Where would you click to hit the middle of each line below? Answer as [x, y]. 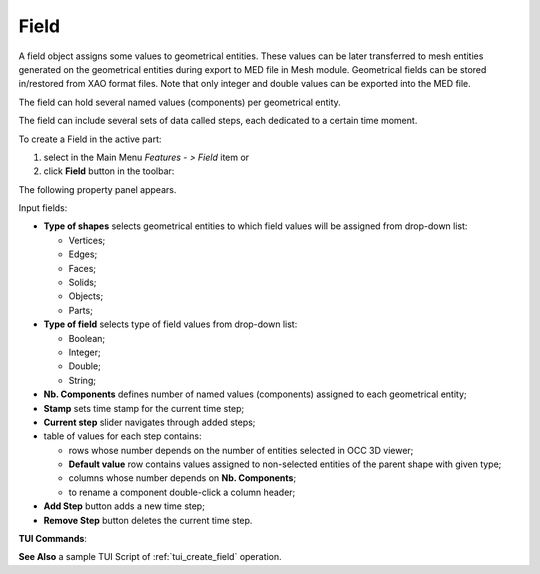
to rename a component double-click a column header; [182, 492]
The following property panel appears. [97, 189]
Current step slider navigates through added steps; [149, 422]
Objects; [86, 296]
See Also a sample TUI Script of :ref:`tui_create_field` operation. [150, 557]
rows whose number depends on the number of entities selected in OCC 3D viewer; [241, 450]
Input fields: [43, 208]
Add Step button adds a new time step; [124, 506]
